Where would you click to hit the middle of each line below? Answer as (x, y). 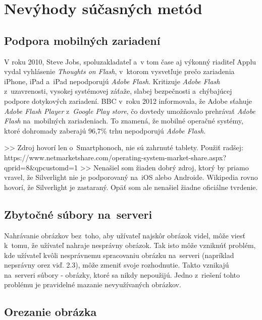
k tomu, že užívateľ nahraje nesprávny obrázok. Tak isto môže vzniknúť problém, (130, 245)
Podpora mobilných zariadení (82, 40)
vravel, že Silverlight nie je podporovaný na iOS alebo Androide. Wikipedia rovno (131, 177)
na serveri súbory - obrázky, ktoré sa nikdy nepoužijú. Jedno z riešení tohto (122, 274)
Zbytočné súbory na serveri (78, 214)
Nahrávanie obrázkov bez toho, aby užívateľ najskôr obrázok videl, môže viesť (125, 235)
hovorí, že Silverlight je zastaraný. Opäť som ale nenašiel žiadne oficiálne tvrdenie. (131, 187)
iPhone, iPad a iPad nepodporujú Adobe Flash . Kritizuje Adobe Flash (112, 81)
